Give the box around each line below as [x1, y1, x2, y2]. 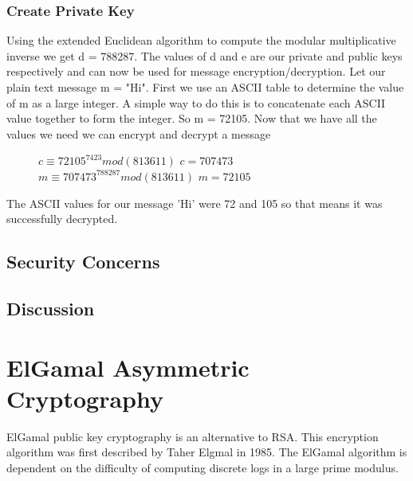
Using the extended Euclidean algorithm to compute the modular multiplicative [6, 32, 396, 49]
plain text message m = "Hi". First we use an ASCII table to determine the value [6, 79, 404, 95]
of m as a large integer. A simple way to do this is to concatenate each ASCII [6, 94, 386, 111]
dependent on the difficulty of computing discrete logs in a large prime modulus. [6, 459, 399, 475]
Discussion [6, 295, 95, 320]
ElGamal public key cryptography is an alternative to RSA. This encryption [6, 428, 379, 444]
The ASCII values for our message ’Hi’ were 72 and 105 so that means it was [6, 194, 383, 211]
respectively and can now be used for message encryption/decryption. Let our [6, 63, 386, 80]
